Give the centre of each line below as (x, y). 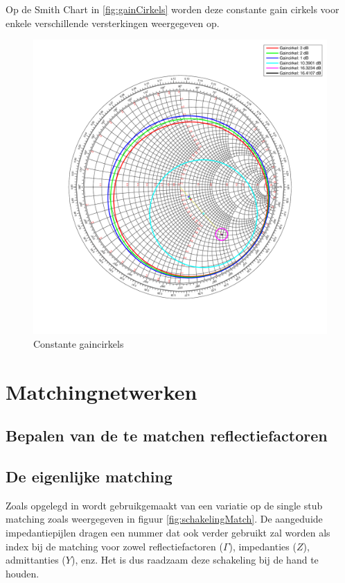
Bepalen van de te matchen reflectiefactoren (167, 436)
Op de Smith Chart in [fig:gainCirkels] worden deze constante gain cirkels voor (172, 9)
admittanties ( (36, 560)
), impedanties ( (263, 546)
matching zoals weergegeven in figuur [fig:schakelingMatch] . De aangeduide (164, 519)
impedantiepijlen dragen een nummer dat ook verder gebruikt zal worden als (168, 532)
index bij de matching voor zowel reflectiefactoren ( (114, 546)
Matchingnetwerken (101, 391)
